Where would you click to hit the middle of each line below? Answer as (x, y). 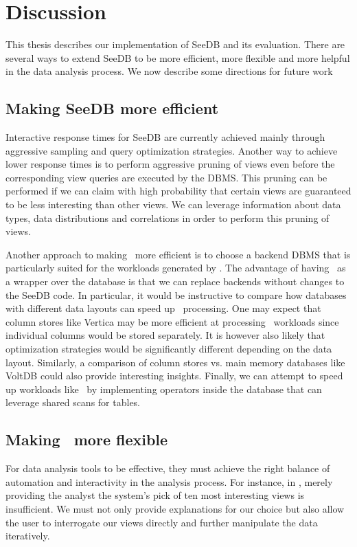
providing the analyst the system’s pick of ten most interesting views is (155, 495)
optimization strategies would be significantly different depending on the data (169, 349)
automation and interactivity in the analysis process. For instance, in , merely (169, 481)
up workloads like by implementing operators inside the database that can (164, 389)
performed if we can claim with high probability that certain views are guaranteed (178, 191)
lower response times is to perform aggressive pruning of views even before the (170, 164)
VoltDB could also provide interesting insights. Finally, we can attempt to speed (174, 376)
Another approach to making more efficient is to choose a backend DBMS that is (178, 254)
